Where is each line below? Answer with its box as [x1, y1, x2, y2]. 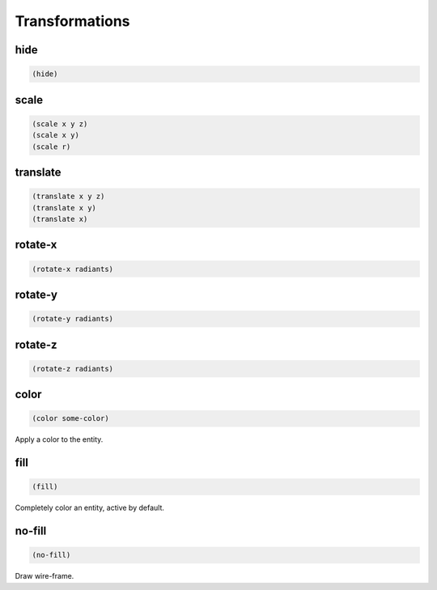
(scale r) [32, 142, 71, 151]
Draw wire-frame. [15, 571, 74, 581]
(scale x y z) [32, 119, 88, 129]
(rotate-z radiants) [32, 364, 113, 373]
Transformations [15, 12, 130, 30]
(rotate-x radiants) [32, 264, 113, 274]
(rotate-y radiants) [32, 314, 113, 324]
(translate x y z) [32, 192, 105, 202]
